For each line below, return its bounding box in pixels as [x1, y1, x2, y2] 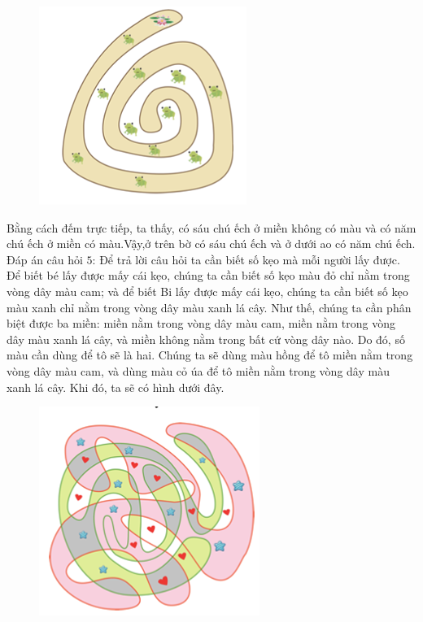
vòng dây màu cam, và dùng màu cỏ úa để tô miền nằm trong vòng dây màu [7, 362, 390, 379]
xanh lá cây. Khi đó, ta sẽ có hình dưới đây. [7, 378, 225, 395]
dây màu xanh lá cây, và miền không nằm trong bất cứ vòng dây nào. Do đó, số [7, 330, 405, 347]
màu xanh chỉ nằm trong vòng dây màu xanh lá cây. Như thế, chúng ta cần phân [7, 298, 412, 315]
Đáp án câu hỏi [7, 250, 83, 268]
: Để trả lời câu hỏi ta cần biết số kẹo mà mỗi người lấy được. [92, 250, 400, 268]
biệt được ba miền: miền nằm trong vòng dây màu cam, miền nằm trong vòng [7, 315, 396, 332]
